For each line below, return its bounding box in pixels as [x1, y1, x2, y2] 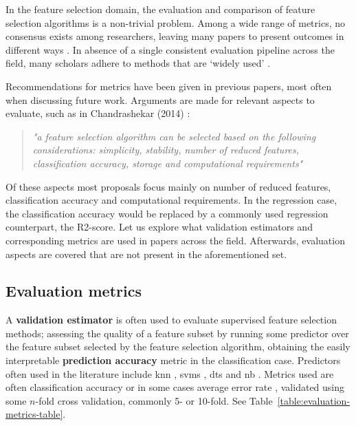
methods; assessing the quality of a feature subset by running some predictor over [5, 326, 349, 340]
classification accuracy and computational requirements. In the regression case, [5, 193, 337, 207]
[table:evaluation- [277, 393, 351, 407]
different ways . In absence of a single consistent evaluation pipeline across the [5, 42, 335, 56]
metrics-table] [5, 407, 63, 421]
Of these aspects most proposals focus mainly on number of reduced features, [5, 179, 331, 193]
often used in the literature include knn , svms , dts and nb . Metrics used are [5, 366, 334, 381]
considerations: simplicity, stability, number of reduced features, [32, 142, 300, 157]
